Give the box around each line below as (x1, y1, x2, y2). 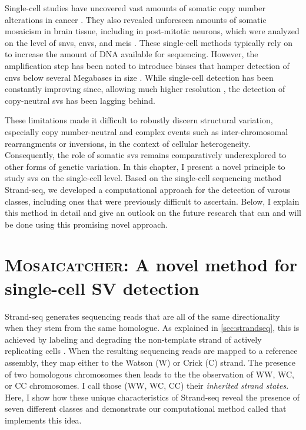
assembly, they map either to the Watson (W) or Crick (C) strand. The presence (5, 356, 296, 368)
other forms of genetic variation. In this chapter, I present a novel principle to (5, 160, 285, 172)
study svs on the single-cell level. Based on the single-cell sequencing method (5, 172, 282, 184)
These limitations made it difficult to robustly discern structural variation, (5, 114, 273, 126)
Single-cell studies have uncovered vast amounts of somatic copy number (5, 2, 265, 14)
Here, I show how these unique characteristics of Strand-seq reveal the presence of (5, 390, 300, 403)
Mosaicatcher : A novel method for (5, 252, 297, 277)
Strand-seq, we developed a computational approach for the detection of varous (5, 183, 291, 195)
